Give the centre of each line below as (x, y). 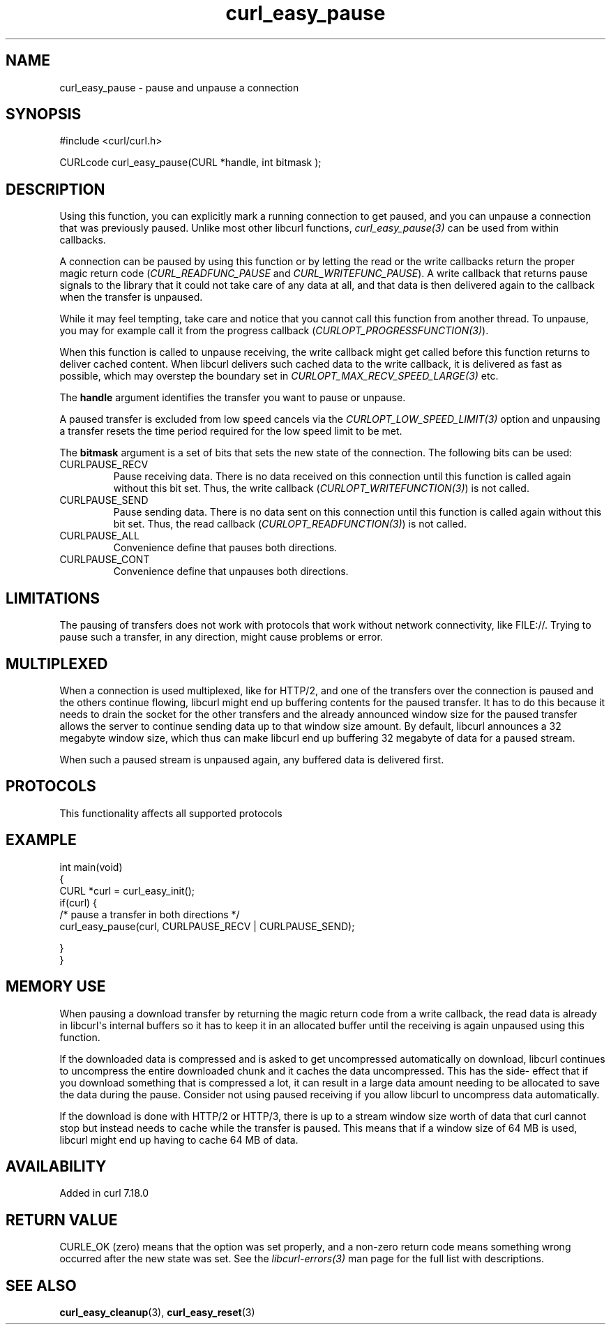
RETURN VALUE (62, 1220)
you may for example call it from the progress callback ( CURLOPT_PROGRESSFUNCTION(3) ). (274, 331)
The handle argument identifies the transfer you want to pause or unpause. (233, 398)
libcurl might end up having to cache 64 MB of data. (179, 1140)
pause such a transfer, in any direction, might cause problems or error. (221, 637)
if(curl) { (78, 902)
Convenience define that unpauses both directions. (231, 571)
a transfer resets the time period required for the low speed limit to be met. (231, 431)
